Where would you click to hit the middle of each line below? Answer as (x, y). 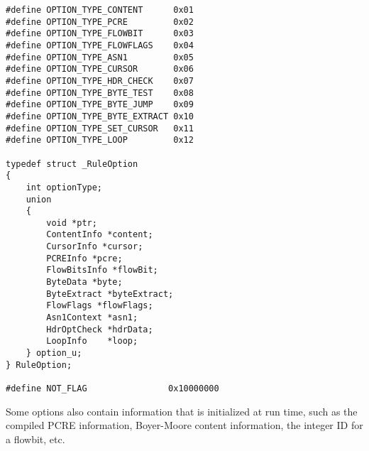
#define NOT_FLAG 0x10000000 (112, 388)
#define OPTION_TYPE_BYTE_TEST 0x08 (100, 93)
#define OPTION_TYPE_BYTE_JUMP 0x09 (100, 105)
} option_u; (54, 353)
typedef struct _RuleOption (72, 164)
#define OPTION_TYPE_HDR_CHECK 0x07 (100, 81)
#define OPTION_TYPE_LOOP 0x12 (100, 140)
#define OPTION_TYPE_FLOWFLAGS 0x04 (100, 45)
